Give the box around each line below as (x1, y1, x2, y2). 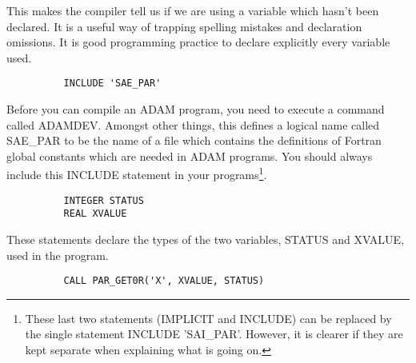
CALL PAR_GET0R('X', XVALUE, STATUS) (63, 275, 265, 287)
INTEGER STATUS (63, 194, 144, 206)
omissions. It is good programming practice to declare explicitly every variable (6, 34, 390, 50)
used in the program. (6, 246, 109, 263)
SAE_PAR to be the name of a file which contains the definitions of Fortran (6, 132, 382, 149)
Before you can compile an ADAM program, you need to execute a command (6, 101, 385, 118)
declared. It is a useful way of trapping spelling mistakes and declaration (6, 18, 362, 34)
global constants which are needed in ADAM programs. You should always (6, 147, 373, 164)
